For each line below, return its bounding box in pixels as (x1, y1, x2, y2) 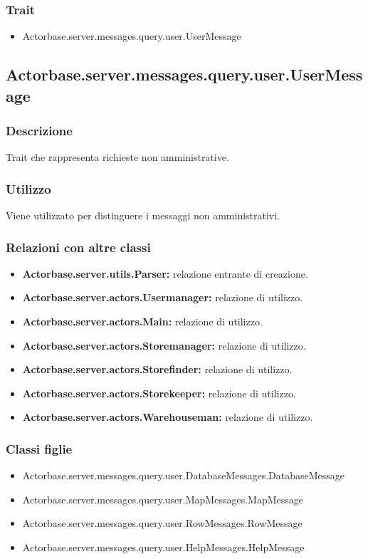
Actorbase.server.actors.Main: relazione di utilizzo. (22, 314, 263, 329)
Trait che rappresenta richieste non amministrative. (6, 150, 229, 164)
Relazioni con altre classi (6, 238, 151, 256)
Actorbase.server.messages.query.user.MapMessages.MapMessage (22, 491, 303, 506)
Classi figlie (6, 439, 73, 457)
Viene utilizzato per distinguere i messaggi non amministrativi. (6, 208, 280, 223)
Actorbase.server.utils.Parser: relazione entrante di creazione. (22, 266, 308, 281)
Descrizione (6, 121, 73, 139)
